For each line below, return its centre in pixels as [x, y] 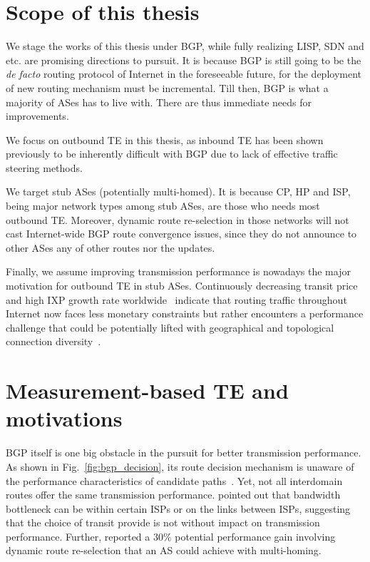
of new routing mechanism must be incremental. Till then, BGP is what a [167, 87]
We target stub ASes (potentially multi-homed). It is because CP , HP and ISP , [178, 191]
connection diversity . [53, 341]
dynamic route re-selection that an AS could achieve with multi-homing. [164, 550]
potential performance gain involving [255, 536]
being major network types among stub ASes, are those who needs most [163, 206]
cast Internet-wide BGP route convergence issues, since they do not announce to [181, 234]
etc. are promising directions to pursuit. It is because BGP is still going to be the [184, 60]
